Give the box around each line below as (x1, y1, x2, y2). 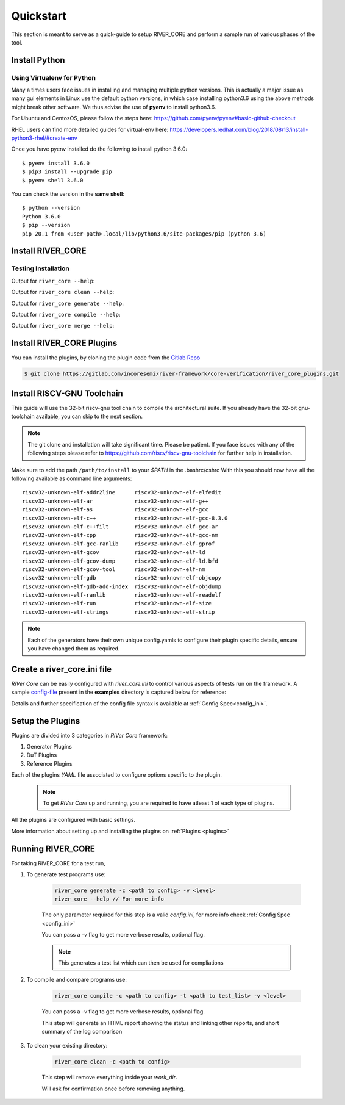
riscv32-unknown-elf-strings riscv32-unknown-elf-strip (22, 608, 215, 616)
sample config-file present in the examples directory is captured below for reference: (11, 688, 227, 696)
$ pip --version (22, 221, 71, 229)
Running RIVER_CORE (11, 843, 96, 854)
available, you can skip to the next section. (35, 412, 143, 420)
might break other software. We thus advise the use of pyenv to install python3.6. (11, 103, 216, 110)
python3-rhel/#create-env (11, 134, 77, 142)
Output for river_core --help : (11, 277, 95, 284)
